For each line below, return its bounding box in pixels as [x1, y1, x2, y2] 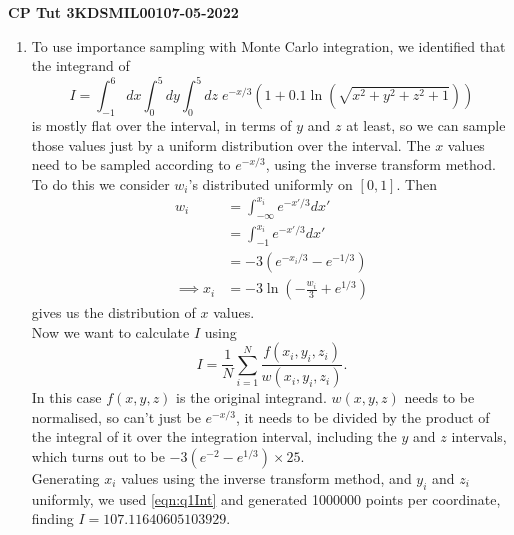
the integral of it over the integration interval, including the [31, 426, 397, 447]
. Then [396, 173, 437, 194]
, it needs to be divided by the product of [235, 406, 490, 427]
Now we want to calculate [31, 321, 190, 342]
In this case [31, 387, 102, 408]
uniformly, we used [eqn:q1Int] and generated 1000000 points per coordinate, [31, 488, 501, 509]
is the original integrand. [176, 387, 327, 408]
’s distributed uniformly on [188, 173, 353, 194]
